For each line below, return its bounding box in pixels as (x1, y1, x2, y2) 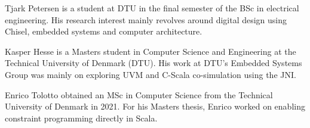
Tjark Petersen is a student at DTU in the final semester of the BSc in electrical (5, 2, 299, 14)
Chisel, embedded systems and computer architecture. (5, 25, 202, 38)
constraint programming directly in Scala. (5, 111, 158, 124)
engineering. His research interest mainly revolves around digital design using (5, 13, 287, 26)
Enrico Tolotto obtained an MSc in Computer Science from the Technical (5, 88, 273, 101)
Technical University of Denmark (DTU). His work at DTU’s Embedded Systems (5, 57, 302, 69)
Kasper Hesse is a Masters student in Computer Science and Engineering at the (5, 45, 296, 57)
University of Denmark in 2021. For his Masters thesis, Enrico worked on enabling (5, 100, 305, 113)
